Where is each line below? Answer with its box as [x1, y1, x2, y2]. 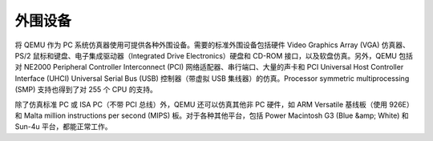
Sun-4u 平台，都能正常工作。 [14, 122, 112, 131]
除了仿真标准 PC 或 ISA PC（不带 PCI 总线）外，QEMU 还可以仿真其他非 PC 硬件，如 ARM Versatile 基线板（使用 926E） [14, 99, 414, 109]
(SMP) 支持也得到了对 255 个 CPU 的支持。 [14, 85, 158, 95]
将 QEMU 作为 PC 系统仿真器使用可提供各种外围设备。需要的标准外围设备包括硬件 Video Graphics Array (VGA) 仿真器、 [14, 40, 411, 50]
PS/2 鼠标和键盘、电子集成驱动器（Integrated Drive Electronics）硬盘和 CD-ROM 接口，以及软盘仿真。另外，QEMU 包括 [14, 50, 413, 60]
